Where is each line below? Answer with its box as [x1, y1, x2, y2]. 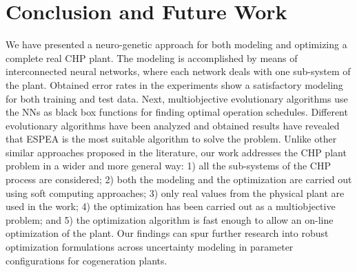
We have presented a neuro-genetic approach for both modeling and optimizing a [6, 37, 347, 52]
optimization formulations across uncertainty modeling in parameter [6, 240, 294, 254]
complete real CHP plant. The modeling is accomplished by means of [6, 50, 298, 65]
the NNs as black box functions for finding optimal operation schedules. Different [6, 105, 348, 119]
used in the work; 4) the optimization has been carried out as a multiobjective [6, 199, 336, 213]
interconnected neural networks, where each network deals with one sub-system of [6, 64, 351, 79]
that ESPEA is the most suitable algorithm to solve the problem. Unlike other [6, 132, 337, 146]
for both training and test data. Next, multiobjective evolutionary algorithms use [6, 91, 348, 105]
